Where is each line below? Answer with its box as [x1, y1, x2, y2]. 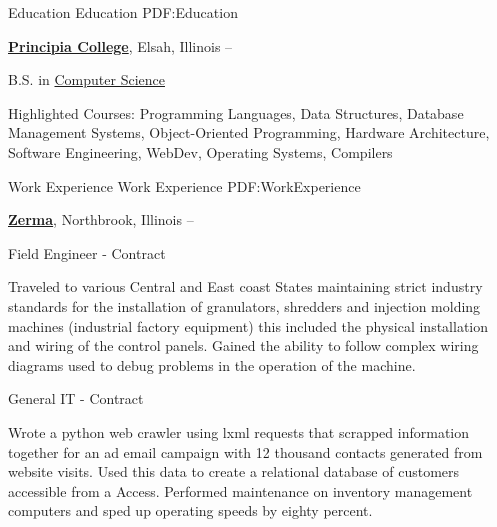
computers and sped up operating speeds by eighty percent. [8, 500, 373, 521]
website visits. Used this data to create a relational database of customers [8, 461, 460, 482]
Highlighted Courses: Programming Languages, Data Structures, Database [8, 102, 464, 123]
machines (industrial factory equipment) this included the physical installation [8, 315, 489, 336]
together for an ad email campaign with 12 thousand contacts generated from [8, 441, 483, 462]
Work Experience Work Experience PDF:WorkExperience [8, 175, 361, 196]
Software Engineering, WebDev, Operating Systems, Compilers [8, 141, 393, 162]
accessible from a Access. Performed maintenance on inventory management [8, 480, 473, 501]
